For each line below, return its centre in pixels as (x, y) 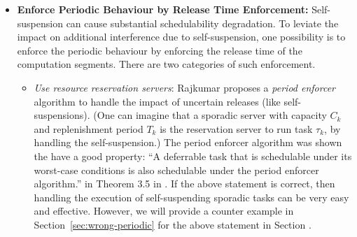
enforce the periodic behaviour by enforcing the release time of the (160, 50)
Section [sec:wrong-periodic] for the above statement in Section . (173, 224)
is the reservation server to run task (236, 128)
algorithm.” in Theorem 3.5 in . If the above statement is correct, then (184, 184)
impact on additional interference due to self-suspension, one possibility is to (181, 37)
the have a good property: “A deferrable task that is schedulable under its (193, 156)
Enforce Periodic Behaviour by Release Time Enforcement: (163, 9)
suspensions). (62, 115)
